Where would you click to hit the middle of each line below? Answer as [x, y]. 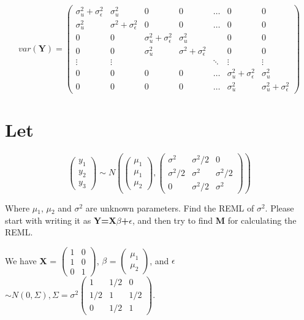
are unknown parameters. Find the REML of [170, 208]
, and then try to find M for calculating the [214, 220]
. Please [279, 208]
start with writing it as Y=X [61, 220]
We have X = [31, 260]
